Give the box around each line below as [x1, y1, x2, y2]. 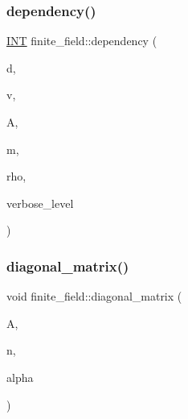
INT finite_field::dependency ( [6, 32, 157, 49]
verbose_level [6, 194, 74, 211]
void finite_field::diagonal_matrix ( [6, 288, 182, 305]
